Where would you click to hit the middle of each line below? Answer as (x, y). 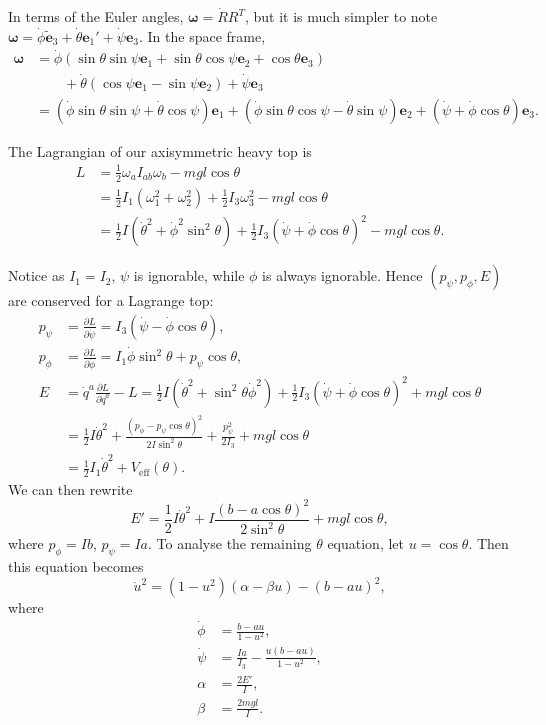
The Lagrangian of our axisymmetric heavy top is (160, 150)
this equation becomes (76, 566)
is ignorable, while (189, 275)
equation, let (366, 543)
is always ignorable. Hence (342, 275)
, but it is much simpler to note (341, 16)
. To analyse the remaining (230, 543)
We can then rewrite (70, 488)
